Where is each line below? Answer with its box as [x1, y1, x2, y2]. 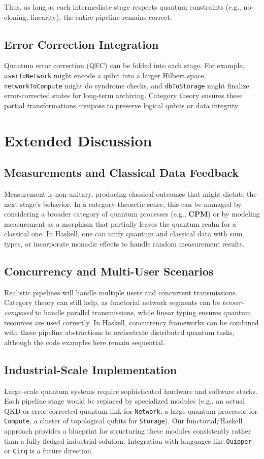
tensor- [222, 297, 244, 308]
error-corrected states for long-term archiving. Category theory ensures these [4, 90, 243, 101]
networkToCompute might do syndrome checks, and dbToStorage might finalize [4, 80, 249, 90]
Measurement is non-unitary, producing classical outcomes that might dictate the [4, 189, 257, 199]
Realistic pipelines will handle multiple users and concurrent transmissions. [4, 287, 238, 297]
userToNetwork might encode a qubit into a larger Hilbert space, [4, 70, 206, 80]
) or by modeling [208, 208, 260, 219]
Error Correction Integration [4, 36, 159, 52]
